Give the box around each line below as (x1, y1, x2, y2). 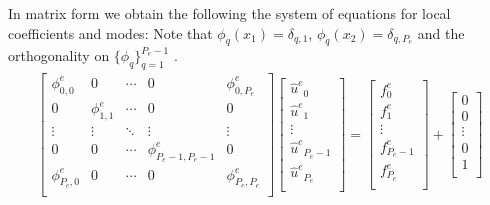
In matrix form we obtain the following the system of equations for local (8, 3, 451, 23)
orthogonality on (8, 45, 110, 66)
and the (417, 22, 465, 43)
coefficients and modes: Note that (8, 22, 213, 43)
